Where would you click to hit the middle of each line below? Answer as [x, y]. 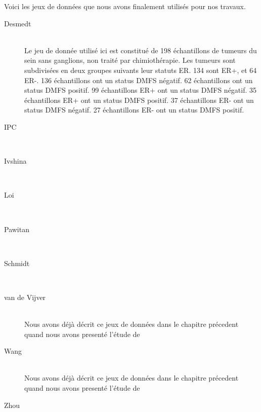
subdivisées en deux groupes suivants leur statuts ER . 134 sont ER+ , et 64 [141, 70]
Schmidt [17, 263]
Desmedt [18, 23]
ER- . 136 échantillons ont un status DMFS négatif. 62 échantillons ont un [139, 80]
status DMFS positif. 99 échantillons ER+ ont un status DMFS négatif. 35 [141, 90]
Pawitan [17, 229]
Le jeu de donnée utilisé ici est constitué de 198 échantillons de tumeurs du [141, 50]
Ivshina [15, 161]
